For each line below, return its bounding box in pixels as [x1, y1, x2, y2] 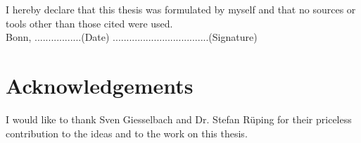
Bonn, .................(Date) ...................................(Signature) [6, 30, 258, 44]
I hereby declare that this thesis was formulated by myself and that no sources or [6, 2, 356, 16]
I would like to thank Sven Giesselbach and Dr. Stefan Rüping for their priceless [6, 111, 352, 126]
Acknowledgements [6, 70, 194, 99]
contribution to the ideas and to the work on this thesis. [6, 125, 248, 140]
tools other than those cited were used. [6, 15, 173, 30]
